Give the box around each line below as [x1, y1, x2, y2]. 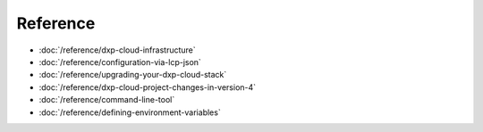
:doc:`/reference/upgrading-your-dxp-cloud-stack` [38, 70, 227, 80]
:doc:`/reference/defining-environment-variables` [38, 107, 221, 118]
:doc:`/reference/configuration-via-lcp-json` [38, 56, 201, 67]
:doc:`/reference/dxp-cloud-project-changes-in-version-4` [38, 81, 257, 93]
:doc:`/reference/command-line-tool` [38, 95, 175, 105]
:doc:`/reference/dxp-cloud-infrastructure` [38, 45, 196, 55]
